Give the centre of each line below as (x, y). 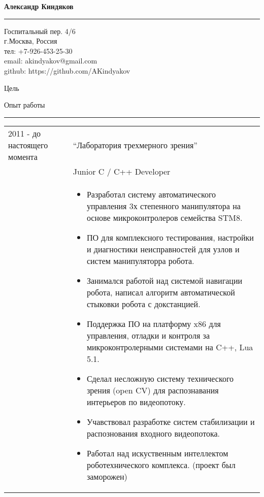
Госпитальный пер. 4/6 (40, 31)
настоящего (28, 145)
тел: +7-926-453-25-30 (38, 51)
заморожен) (107, 476)
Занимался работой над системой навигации (164, 280)
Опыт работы (25, 105)
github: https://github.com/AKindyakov (67, 70)
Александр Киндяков (39, 6)
